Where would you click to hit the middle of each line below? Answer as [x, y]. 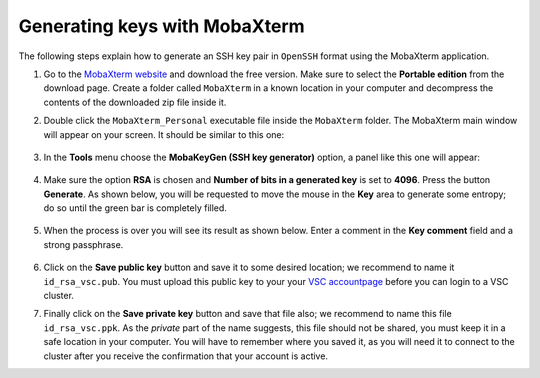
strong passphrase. [83, 244]
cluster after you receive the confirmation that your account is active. [186, 356]
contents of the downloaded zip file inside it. [135, 102]
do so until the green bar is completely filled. [135, 208]
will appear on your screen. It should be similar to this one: [164, 134]
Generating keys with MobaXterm [161, 26]
